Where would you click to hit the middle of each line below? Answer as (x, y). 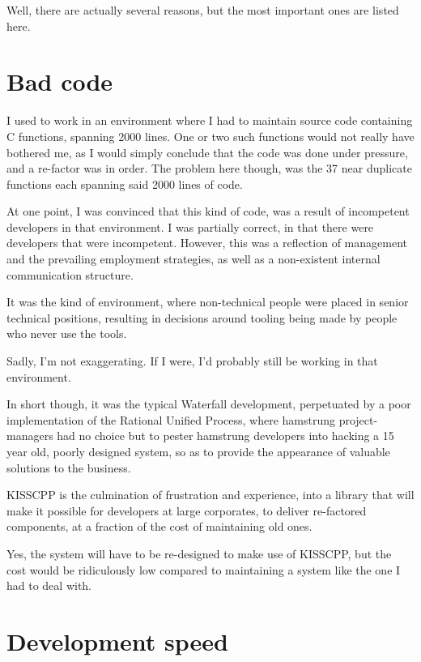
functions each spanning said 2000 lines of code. (125, 184)
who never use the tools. (67, 333)
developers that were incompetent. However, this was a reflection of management (207, 243)
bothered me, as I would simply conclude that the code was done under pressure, (207, 152)
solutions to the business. (69, 467)
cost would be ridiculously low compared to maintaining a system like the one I (204, 569)
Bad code (60, 81)
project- (358, 419)
